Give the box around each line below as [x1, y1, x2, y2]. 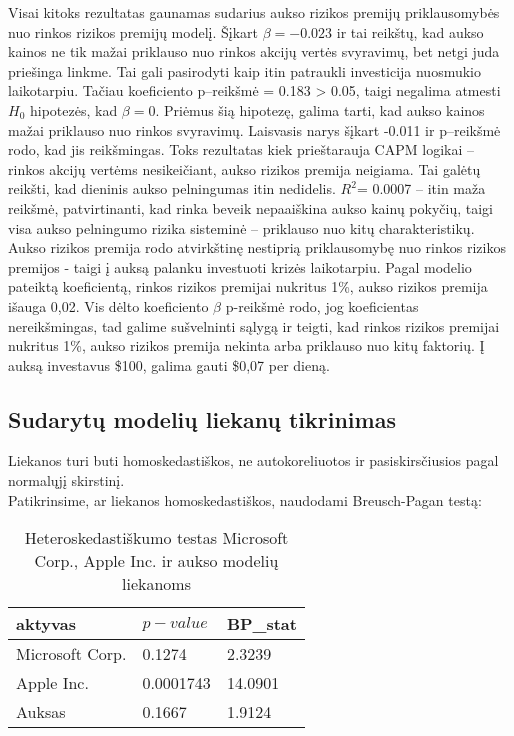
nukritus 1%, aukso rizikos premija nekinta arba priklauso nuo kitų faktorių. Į [8, 335, 485, 356]
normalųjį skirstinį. [8, 470, 125, 491]
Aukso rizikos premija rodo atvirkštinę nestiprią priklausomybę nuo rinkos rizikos [8, 237, 506, 258]
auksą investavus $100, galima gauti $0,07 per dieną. [8, 354, 330, 375]
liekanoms [121, 572, 191, 596]
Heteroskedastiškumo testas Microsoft [24, 526, 289, 550]
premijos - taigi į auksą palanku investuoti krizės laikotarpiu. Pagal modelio [8, 256, 472, 277]
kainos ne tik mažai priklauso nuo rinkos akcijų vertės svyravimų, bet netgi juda [8, 41, 500, 62]
